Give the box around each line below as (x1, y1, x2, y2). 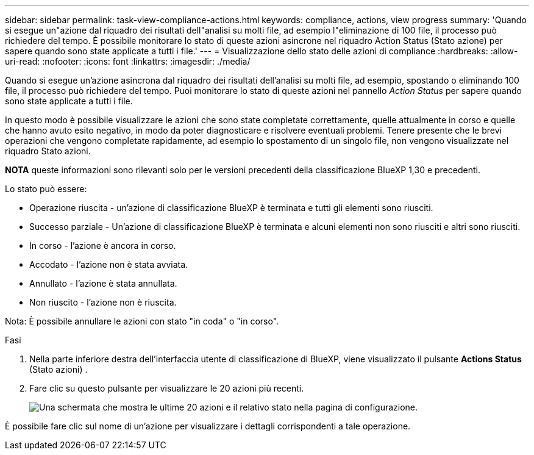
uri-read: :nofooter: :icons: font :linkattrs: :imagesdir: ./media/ (5, 56, 251, 66)
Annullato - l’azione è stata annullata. (29, 278, 177, 288)
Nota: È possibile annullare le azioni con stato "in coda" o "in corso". (5, 316, 279, 326)
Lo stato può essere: (5, 184, 87, 194)
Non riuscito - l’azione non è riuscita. (29, 297, 177, 307)
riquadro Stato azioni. (5, 146, 91, 156)
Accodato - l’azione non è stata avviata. (29, 259, 188, 270)
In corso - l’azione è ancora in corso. (29, 240, 176, 251)
